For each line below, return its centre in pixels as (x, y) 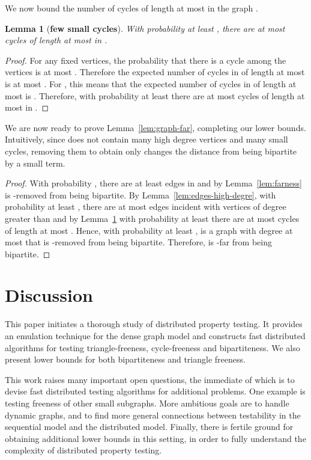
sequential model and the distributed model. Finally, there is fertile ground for (149, 427)
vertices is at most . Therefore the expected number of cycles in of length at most (155, 72)
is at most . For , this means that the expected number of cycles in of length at (151, 83)
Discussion (49, 295)
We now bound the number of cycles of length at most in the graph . (131, 8)
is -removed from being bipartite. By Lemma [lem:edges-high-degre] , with (140, 195)
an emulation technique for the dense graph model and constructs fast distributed (155, 336)
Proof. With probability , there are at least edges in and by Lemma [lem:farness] (153, 183)
